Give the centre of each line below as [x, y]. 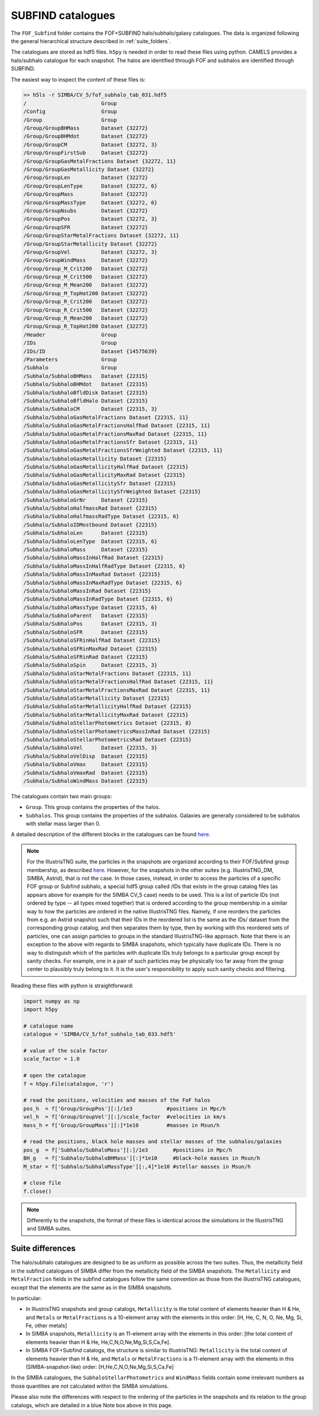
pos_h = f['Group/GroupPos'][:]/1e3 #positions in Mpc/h [125, 1108]
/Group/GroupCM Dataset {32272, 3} [90, 144]
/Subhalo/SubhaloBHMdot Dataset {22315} [86, 384]
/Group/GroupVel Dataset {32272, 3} [90, 252]
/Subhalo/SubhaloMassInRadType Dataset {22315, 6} [98, 599]
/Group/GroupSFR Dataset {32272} [86, 227]
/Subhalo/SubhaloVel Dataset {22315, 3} [90, 748]
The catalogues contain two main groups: [61, 796]
